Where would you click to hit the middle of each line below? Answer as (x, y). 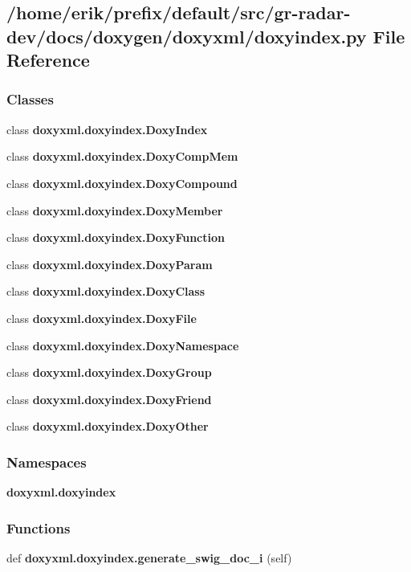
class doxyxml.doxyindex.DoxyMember (115, 210)
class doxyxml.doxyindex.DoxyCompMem (122, 156)
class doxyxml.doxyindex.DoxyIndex (107, 129)
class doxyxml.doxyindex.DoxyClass (106, 291)
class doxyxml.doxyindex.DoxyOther (108, 426)
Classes (30, 99)
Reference (48, 60)
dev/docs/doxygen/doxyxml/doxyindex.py (187, 36)
